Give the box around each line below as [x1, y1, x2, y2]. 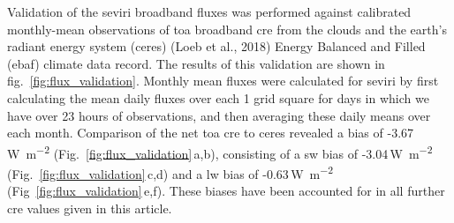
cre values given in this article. [7, 198, 172, 217]
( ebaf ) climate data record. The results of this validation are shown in [7, 54, 385, 72]
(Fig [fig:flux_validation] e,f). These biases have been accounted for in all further [7, 182, 445, 200]
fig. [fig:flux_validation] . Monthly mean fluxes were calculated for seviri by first [7, 71, 439, 90]
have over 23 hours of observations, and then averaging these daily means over [7, 106, 431, 124]
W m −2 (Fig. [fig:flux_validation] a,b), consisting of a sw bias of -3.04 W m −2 [7, 141, 433, 162]
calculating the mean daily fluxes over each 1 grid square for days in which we [7, 88, 429, 107]
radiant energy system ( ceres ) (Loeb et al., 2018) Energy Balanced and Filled [7, 37, 426, 56]
